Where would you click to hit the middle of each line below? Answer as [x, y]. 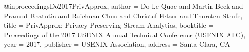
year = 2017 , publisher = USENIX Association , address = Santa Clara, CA [117, 44]
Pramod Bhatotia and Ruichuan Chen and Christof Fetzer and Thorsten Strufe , [123, 15]
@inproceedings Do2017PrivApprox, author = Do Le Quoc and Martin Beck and [124, 6]
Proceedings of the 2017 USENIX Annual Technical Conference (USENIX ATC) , [125, 34]
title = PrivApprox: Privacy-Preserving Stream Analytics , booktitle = [109, 25]
